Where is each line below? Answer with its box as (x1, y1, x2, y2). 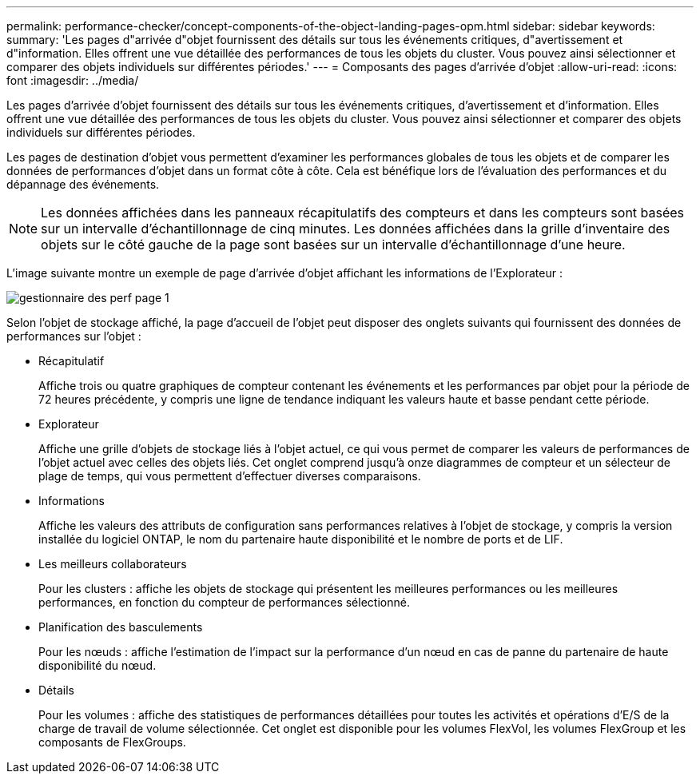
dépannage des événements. (6, 177, 160, 191)
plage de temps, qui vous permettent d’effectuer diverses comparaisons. (38, 469, 421, 483)
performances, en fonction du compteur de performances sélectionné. (38, 595, 410, 609)
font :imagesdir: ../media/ (6, 74, 139, 87)
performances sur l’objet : (6, 329, 141, 343)
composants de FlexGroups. (38, 735, 186, 749)
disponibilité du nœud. (38, 659, 157, 672)
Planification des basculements (38, 620, 203, 634)
